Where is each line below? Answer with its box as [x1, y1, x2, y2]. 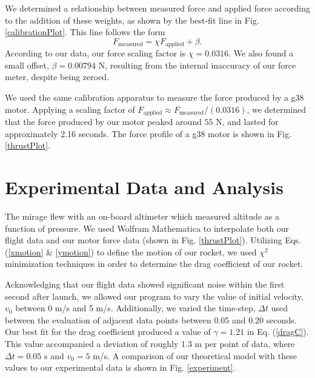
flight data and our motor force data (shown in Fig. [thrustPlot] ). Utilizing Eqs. [5, 234, 301, 246]
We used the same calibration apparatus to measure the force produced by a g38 [5, 91, 304, 104]
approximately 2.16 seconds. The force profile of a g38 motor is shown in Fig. [5, 127, 292, 140]
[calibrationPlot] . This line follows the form [5, 25, 165, 38]
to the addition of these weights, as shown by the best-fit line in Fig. [5, 13, 259, 26]
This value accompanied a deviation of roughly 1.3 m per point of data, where [5, 337, 295, 349]
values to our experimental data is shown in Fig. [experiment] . [5, 361, 236, 374]
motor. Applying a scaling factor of [5, 103, 135, 115]
